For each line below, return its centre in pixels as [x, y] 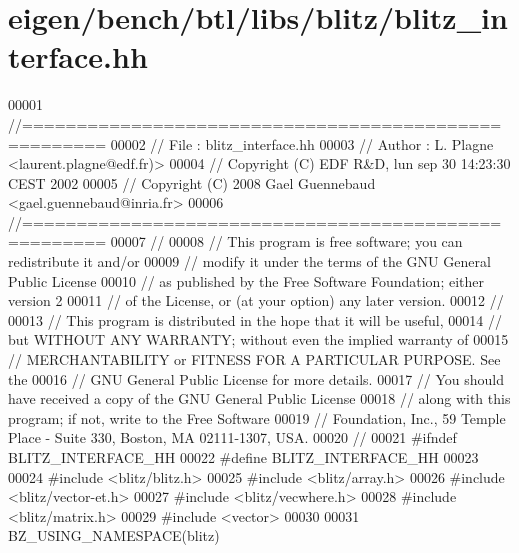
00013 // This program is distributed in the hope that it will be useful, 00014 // [255, 319]
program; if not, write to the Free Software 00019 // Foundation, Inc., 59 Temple [257, 417]
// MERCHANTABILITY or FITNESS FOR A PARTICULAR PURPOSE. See [254, 359]
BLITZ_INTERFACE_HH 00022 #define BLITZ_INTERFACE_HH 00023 [243, 457]
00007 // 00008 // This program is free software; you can [286, 241]
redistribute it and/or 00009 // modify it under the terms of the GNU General [249, 261]
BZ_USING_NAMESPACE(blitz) [114, 535]
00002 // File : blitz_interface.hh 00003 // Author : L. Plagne [302, 143]
